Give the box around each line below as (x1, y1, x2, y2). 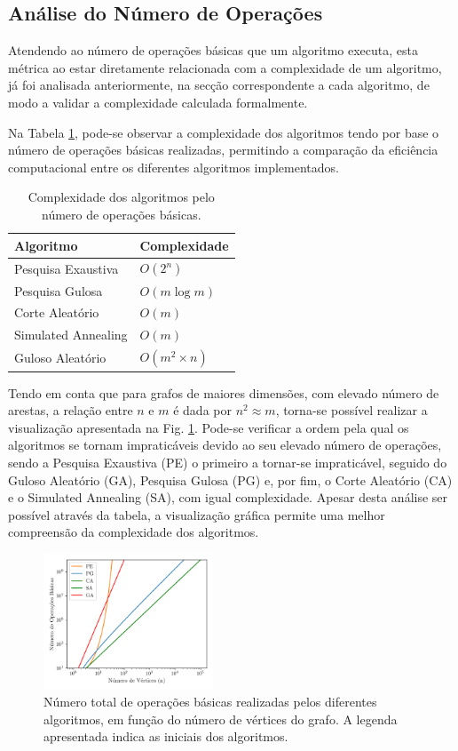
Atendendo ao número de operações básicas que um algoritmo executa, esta (8, 41, 418, 60)
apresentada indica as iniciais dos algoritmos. (43, 727, 288, 746)
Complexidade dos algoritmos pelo (28, 188, 215, 206)
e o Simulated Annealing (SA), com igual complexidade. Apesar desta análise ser (8, 488, 448, 507)
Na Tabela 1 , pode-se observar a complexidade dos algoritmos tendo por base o (8, 123, 439, 141)
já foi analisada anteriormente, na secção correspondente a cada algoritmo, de (8, 76, 430, 94)
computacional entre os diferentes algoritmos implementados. (8, 157, 339, 176)
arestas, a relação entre (8, 401, 133, 419)
